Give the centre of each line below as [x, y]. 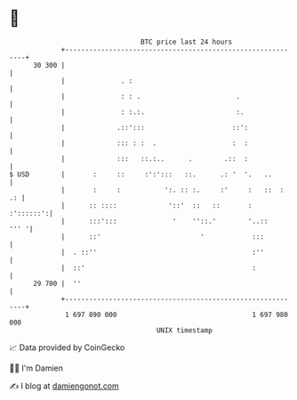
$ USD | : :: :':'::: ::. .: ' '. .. [141, 174]
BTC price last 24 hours [187, 42]
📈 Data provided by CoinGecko [67, 347]
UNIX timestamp [185, 330]
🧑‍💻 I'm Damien [36, 368]
